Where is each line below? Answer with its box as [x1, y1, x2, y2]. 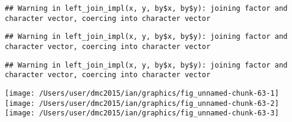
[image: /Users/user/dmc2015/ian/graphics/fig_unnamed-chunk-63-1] [5, 89, 279, 97]
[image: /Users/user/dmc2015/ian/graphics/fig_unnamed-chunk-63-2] [5, 99, 279, 108]
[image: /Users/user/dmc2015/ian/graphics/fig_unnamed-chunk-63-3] [5, 109, 279, 118]
